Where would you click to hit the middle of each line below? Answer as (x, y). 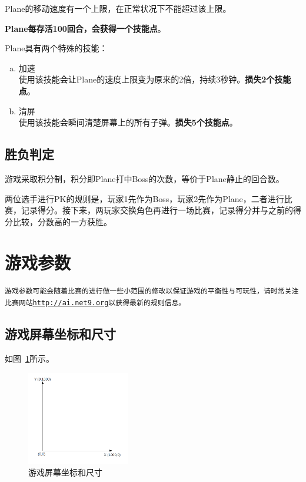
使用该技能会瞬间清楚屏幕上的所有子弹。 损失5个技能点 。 (128, 122)
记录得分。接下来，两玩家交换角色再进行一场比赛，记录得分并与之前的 (157, 210)
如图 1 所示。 (29, 358)
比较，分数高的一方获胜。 (62, 221)
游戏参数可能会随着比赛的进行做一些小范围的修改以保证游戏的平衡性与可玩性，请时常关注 (152, 291)
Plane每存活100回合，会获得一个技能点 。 (85, 28)
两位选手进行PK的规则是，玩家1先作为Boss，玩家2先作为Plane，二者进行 (144, 198)
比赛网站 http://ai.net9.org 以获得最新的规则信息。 (95, 303)
